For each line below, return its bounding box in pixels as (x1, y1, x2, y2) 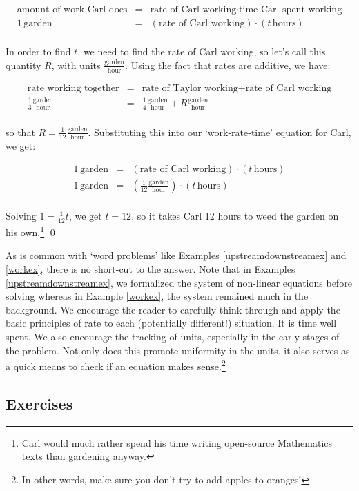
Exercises (6, 392, 73, 414)
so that (6, 124, 35, 139)
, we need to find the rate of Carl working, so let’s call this (77, 44, 326, 59)
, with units (51, 57, 101, 72)
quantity (6, 57, 41, 72)
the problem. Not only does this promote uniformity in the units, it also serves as (6, 343, 350, 357)
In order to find (6, 44, 71, 59)
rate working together (27, 83, 119, 93)
